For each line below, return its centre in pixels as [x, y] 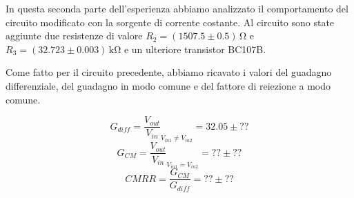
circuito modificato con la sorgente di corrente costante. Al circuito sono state [170, 22]
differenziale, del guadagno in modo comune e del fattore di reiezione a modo [168, 85]
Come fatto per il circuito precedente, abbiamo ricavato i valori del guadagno [169, 72]
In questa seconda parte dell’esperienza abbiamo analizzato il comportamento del [177, 8]
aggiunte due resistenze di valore [74, 36]
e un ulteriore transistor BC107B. [195, 49]
